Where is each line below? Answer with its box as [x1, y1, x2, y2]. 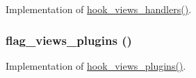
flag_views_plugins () [6, 31, 132, 48]
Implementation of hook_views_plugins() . [6, 58, 186, 72]
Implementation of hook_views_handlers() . [6, 2, 192, 16]
